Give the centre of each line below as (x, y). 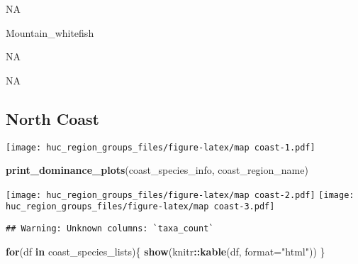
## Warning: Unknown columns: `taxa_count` (110, 229)
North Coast (52, 118)
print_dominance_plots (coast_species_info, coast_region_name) (157, 170)
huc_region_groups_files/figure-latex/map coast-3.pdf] (140, 207)
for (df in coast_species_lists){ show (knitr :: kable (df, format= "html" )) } (166, 251)
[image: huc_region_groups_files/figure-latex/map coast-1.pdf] (161, 147)
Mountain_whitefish (50, 32)
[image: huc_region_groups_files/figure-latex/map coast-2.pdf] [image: (180, 195)
